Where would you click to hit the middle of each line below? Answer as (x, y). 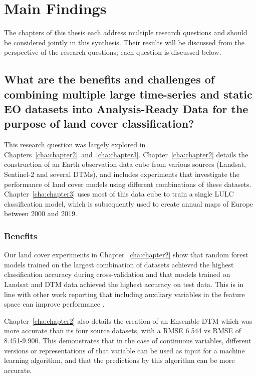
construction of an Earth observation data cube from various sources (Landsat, (125, 164)
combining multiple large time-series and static (128, 94)
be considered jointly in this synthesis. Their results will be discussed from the (124, 42)
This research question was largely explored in (75, 145)
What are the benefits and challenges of (109, 79)
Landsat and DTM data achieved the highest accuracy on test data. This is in (124, 284)
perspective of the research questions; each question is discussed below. (113, 52)
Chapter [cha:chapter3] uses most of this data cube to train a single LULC (119, 194)
